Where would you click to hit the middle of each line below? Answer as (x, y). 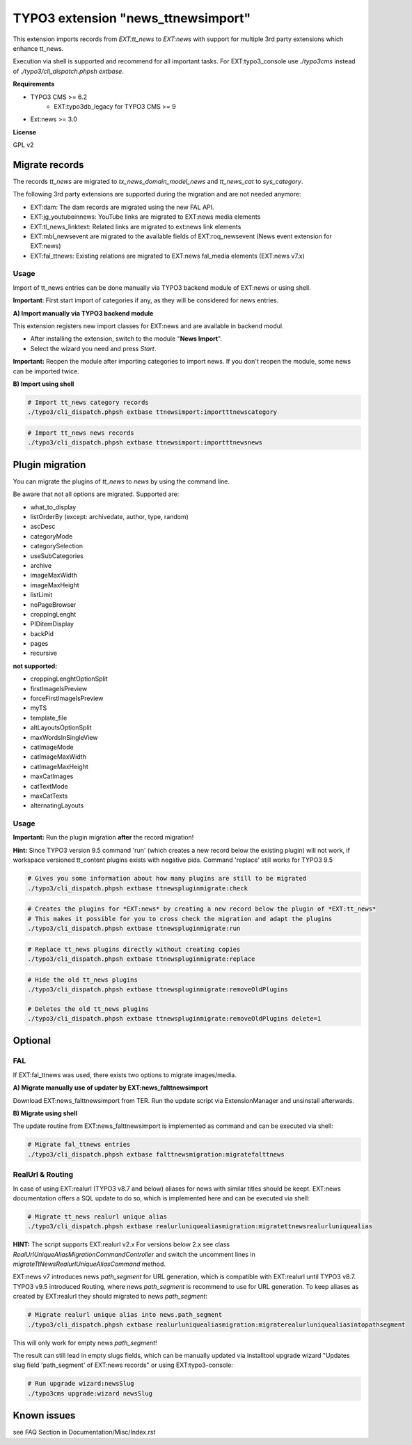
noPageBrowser (53, 604)
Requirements (34, 84)
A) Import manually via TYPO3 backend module (83, 313)
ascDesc (43, 527)
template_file (49, 718)
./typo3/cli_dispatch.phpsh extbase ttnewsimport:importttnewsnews (145, 443)
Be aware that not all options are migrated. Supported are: (96, 494)
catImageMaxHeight (59, 766)
